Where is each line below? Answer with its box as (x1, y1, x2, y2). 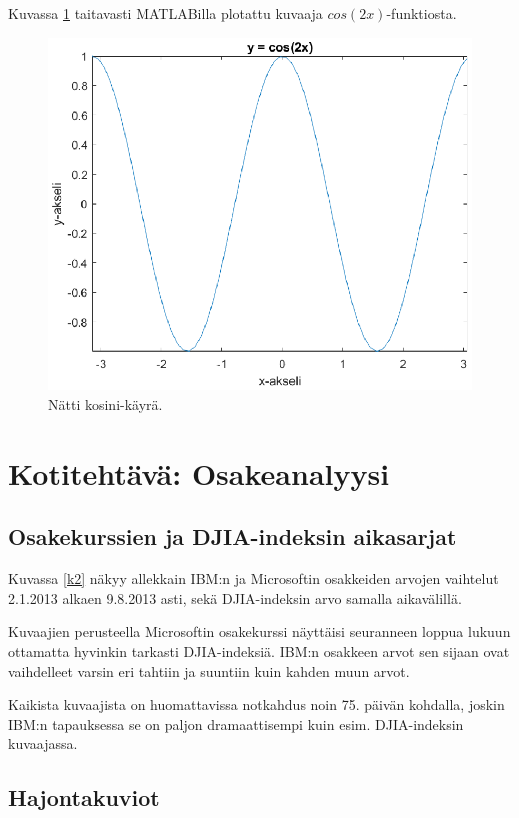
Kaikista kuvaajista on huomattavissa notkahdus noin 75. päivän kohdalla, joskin (8, 694, 505, 715)
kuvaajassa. (8, 733, 78, 754)
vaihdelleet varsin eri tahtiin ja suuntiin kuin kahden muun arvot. (8, 660, 410, 681)
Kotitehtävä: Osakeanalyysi (8, 452, 390, 493)
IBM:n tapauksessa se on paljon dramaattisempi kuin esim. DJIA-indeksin (8, 713, 464, 734)
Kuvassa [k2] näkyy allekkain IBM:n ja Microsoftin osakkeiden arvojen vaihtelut (8, 568, 499, 589)
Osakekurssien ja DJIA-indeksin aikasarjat (8, 521, 457, 552)
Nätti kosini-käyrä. (48, 394, 163, 415)
